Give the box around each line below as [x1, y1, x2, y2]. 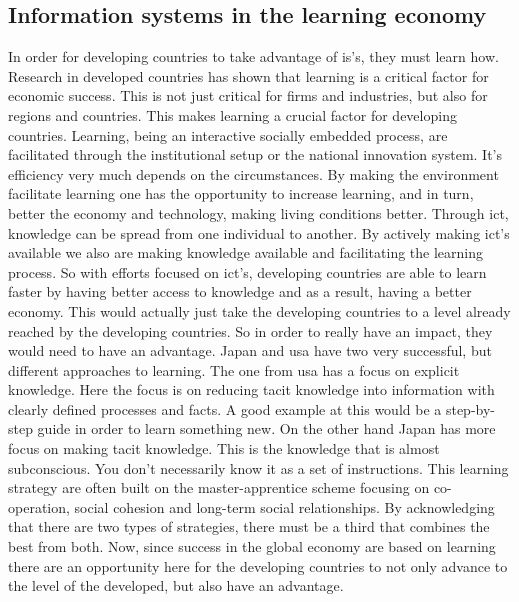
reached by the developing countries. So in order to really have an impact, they [8, 320, 493, 341]
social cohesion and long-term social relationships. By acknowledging [74, 496, 495, 517]
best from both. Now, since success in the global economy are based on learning [8, 536, 496, 557]
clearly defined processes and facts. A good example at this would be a [8, 398, 442, 419]
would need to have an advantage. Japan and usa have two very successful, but [8, 340, 492, 361]
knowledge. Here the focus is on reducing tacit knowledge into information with [8, 379, 495, 400]
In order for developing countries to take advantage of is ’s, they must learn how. [8, 46, 499, 67]
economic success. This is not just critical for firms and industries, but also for [8, 85, 488, 106]
